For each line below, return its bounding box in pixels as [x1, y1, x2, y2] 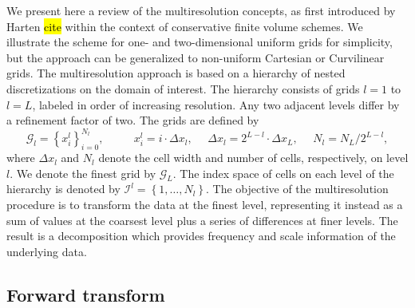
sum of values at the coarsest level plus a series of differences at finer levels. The [6, 211, 398, 228]
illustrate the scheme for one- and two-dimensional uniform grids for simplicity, [6, 34, 393, 50]
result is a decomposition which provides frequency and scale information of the [6, 227, 396, 244]
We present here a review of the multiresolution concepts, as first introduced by [6, 2, 396, 18]
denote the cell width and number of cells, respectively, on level [98, 149, 409, 166]
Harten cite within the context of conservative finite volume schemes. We [6, 18, 363, 34]
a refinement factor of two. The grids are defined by [6, 112, 259, 128]
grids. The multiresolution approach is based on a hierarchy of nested [6, 65, 346, 81]
